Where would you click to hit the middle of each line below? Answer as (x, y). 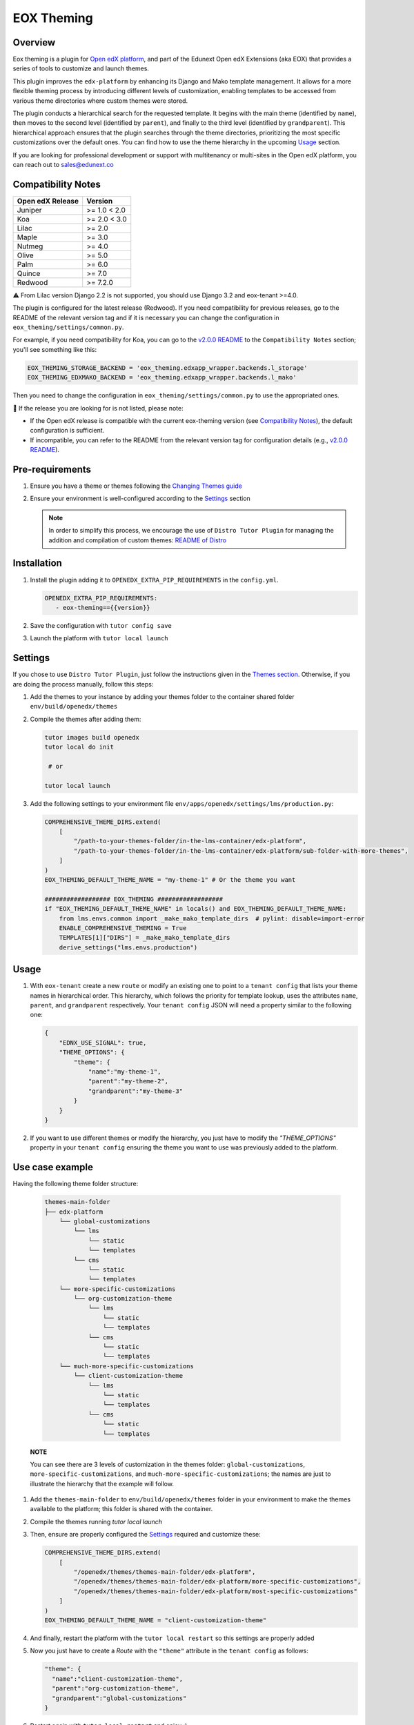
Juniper (29, 210)
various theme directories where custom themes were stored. (100, 101)
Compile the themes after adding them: (86, 719)
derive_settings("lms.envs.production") (128, 947)
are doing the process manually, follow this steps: (83, 684)
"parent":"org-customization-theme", (116, 1688)
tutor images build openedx (92, 737)
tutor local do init (79, 747)
